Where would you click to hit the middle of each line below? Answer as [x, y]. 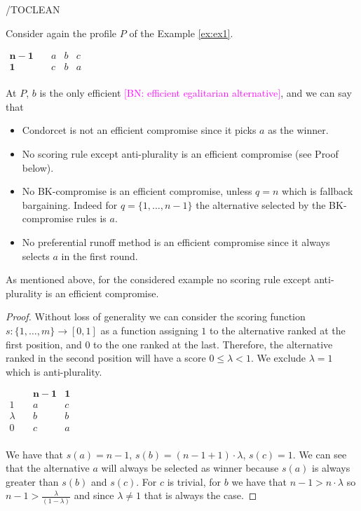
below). [38, 167]
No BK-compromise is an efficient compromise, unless [137, 191]
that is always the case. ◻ [200, 495]
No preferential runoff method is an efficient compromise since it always [176, 242]
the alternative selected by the [261, 204]
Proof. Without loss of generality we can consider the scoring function [156, 316]
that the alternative [48, 468]
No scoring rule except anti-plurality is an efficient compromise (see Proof [180, 154]
